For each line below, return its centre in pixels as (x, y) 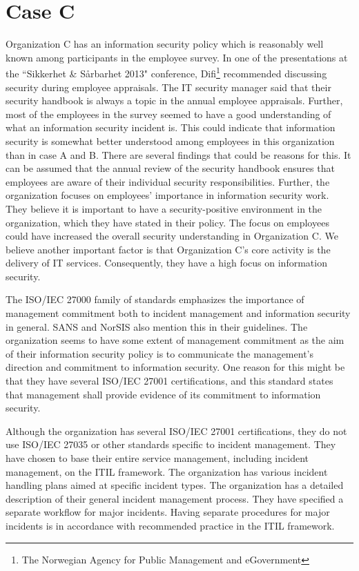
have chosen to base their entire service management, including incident (157, 458)
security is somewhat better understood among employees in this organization (170, 141)
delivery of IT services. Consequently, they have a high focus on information (166, 263)
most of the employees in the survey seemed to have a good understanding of (168, 114)
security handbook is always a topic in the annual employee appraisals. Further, (174, 100)
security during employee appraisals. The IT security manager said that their (168, 87)
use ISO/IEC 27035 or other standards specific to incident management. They (171, 444)
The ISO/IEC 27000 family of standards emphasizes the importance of (155, 299)
